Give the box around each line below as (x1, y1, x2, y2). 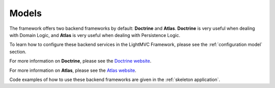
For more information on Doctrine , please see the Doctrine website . (9, 58, 152, 64)
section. (9, 49, 26, 55)
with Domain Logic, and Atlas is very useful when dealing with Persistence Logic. (9, 32, 180, 38)
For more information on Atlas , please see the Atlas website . (9, 67, 136, 73)
